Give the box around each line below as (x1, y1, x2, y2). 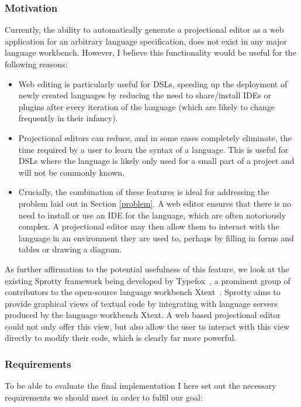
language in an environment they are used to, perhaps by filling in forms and (18, 231, 294, 244)
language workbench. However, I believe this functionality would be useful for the (5, 46, 296, 59)
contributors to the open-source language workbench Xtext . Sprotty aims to (5, 286, 281, 298)
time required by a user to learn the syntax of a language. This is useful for (18, 143, 289, 155)
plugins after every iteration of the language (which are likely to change (18, 100, 275, 112)
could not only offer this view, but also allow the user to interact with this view (5, 320, 290, 332)
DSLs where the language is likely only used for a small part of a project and (18, 155, 295, 167)
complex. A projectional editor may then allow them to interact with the (18, 220, 279, 232)
